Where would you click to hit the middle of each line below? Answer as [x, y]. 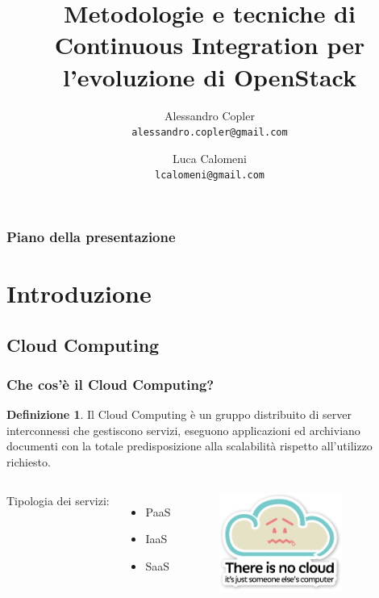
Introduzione [79, 293]
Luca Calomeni [210, 158]
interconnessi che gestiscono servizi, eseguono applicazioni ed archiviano [183, 430]
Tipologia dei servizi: [58, 500]
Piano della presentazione [91, 236]
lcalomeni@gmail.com [210, 176]
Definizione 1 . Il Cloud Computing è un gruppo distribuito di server [179, 414]
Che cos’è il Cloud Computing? [110, 384]
